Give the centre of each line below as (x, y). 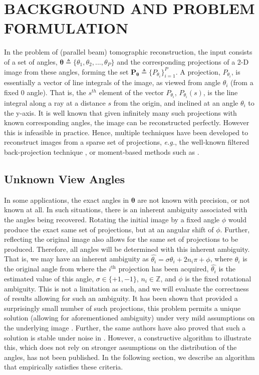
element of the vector (131, 92)
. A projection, (198, 71)
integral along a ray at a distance (55, 102)
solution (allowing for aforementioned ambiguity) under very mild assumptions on (129, 318)
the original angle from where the (55, 269)
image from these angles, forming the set (66, 71)
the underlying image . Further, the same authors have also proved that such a (125, 327)
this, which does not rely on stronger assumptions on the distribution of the (120, 347)
